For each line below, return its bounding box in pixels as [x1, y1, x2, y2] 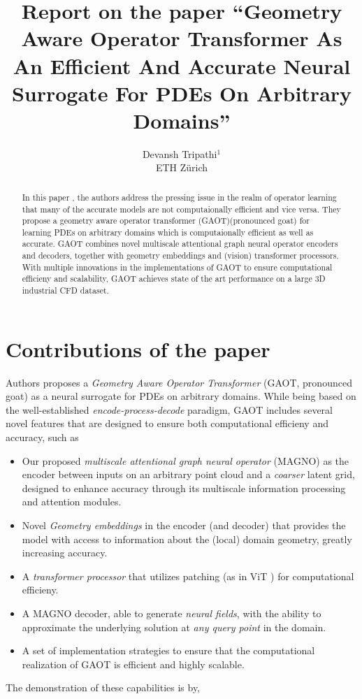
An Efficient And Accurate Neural [13, 51, 351, 80]
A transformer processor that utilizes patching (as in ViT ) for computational [22, 568, 354, 583]
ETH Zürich [155, 160, 208, 175]
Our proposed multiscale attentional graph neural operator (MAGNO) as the [22, 453, 349, 468]
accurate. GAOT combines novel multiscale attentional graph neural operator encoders [22, 238, 338, 250]
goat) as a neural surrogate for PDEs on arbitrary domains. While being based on [6, 389, 356, 403]
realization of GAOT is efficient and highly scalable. [22, 656, 245, 671]
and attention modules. [22, 494, 122, 509]
